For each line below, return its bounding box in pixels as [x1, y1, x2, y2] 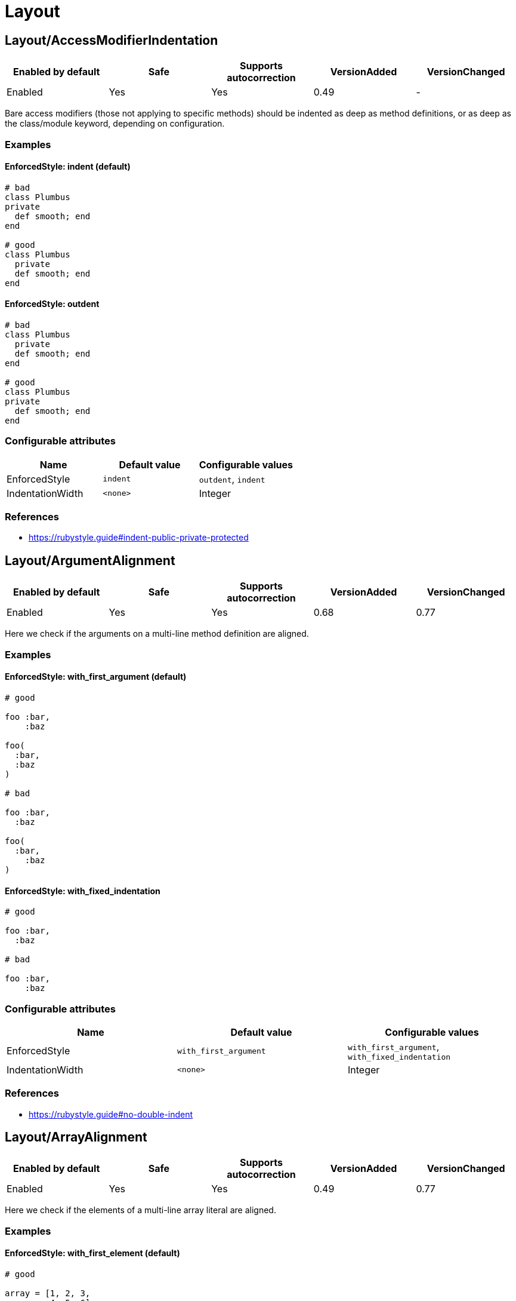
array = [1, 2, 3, [5, 1288, 91, 1299]
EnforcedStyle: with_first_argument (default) [5, 671, 187, 682]
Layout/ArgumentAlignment [5, 553, 175, 568]
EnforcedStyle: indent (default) [5, 161, 131, 172]
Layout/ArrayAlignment [5, 1130, 147, 1145]
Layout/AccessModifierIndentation [5, 32, 218, 48]
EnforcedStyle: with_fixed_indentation [5, 885, 160, 896]
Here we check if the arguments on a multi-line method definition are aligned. [5, 628, 309, 639]
